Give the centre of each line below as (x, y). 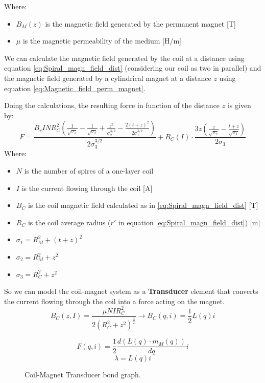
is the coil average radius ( (69, 222)
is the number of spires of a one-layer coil (89, 171)
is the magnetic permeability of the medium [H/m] (102, 41)
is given (239, 105)
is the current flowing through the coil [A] (87, 188)
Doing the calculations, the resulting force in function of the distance (112, 105)
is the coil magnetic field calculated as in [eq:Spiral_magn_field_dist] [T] (143, 205)
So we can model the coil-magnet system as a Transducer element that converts (131, 291)
